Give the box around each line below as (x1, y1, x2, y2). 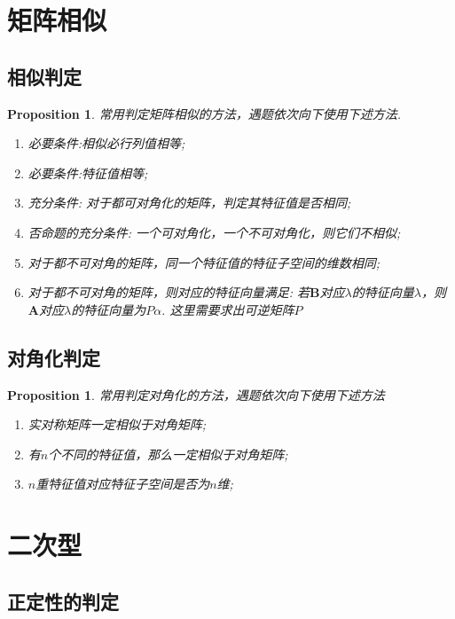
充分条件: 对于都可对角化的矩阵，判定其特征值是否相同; (27, 193, 351, 212)
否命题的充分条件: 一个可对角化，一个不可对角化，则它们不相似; (27, 223, 401, 241)
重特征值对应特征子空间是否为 (35, 474, 210, 493)
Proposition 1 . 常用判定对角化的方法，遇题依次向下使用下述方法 (7, 385, 385, 404)
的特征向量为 (71, 300, 146, 318)
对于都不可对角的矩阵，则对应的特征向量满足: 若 (27, 283, 310, 302)
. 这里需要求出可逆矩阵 (161, 300, 294, 318)
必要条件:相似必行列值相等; (27, 134, 185, 153)
